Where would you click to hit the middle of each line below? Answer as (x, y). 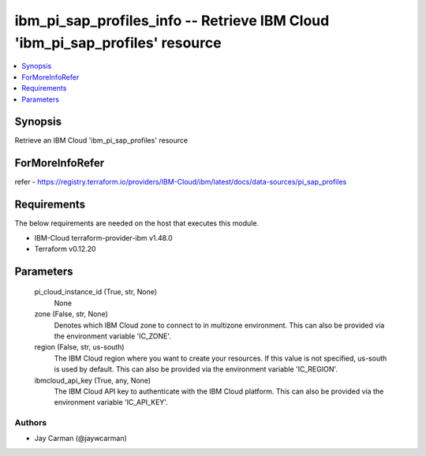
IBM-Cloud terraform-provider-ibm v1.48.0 (103, 237)
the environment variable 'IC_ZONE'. (112, 336)
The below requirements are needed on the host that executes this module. (137, 223)
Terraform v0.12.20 (65, 249)
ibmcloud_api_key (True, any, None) (93, 380)
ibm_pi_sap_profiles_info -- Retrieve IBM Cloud (172, 21)
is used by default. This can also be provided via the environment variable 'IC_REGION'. (196, 369)
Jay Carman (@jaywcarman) (81, 439)
